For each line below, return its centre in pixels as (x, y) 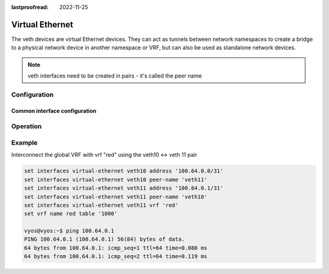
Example (24, 142)
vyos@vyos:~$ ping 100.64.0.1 (69, 231)
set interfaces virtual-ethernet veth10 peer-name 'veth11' (116, 179)
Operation (27, 126)
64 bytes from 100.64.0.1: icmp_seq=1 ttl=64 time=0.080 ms (116, 248)
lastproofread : (30, 7)
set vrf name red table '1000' (71, 214)
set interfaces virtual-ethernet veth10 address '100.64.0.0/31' (124, 171)
